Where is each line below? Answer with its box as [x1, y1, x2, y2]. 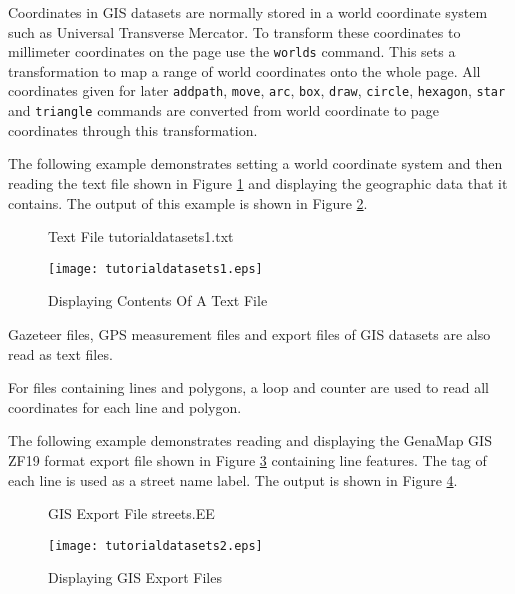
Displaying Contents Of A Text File [48, 290, 268, 311]
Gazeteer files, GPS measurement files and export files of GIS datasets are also [8, 323, 491, 344]
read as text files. [8, 343, 113, 364]
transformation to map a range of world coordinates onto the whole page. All [8, 60, 481, 81]
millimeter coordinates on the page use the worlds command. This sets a [8, 41, 456, 62]
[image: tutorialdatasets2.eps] [48, 538, 263, 553]
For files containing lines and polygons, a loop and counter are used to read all [8, 377, 489, 398]
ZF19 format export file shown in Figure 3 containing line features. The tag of [8, 449, 487, 470]
